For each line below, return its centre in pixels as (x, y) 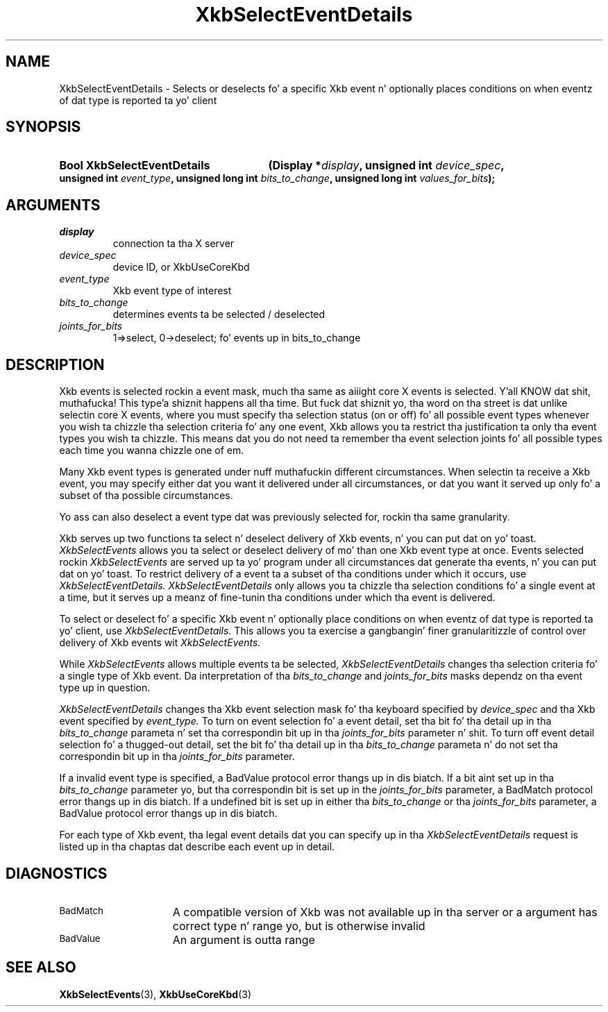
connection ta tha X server (174, 244)
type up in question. (105, 688)
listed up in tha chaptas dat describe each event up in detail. (197, 847)
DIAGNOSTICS (57, 873)
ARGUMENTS (53, 205)
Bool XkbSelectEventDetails (135, 166)
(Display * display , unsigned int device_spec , (386, 166)
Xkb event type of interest (172, 291)
